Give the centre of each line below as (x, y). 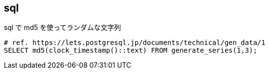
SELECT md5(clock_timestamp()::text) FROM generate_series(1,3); (131, 51)
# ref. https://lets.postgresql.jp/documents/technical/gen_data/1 (135, 43)
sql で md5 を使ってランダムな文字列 (63, 28)
